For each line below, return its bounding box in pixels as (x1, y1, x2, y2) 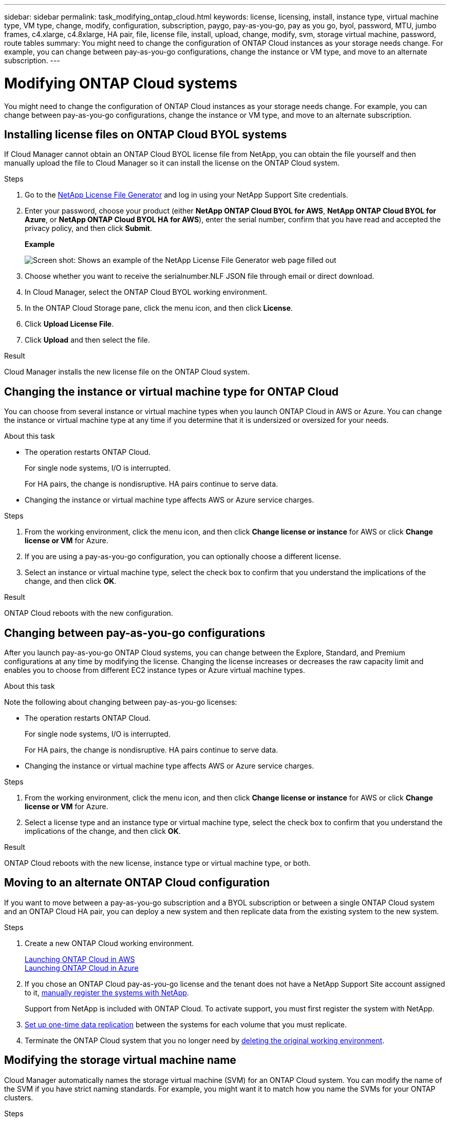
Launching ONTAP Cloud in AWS (25, 954, 135, 964)
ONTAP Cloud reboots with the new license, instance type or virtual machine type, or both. (4, 859, 311, 868)
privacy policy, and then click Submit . (25, 224, 152, 233)
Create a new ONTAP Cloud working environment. (25, 938, 194, 948)
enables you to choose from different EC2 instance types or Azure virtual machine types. (4, 666, 305, 675)
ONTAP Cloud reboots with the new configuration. (4, 609, 173, 618)
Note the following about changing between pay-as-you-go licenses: (4, 698, 237, 707)
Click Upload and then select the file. (25, 335, 150, 345)
